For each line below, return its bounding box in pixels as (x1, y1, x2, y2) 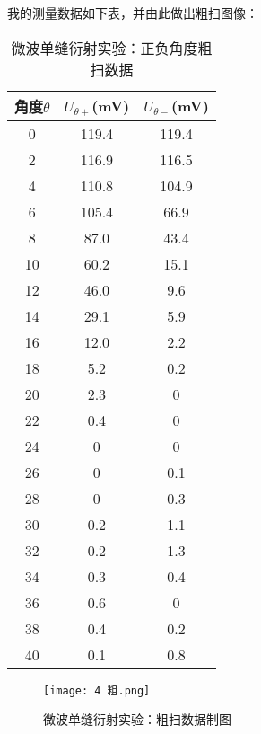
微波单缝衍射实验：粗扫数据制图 (43, 710, 231, 729)
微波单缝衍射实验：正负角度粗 (11, 37, 213, 58)
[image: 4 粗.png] (43, 684, 151, 697)
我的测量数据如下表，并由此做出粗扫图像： (7, 4, 258, 22)
